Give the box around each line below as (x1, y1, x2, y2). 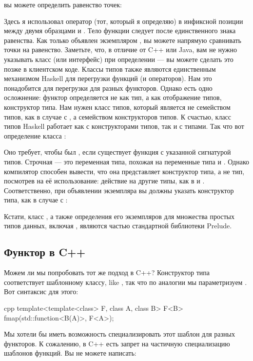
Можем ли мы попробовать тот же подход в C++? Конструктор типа (4, 267, 210, 278)
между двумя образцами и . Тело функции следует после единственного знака (4, 25, 236, 36)
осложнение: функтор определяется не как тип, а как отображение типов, (4, 92, 222, 102)
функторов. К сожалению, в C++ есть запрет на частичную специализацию (4, 338, 230, 348)
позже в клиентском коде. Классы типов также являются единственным (4, 63, 216, 74)
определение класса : (4, 130, 66, 140)
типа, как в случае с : (4, 195, 68, 205)
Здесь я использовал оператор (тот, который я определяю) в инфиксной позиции (4, 16, 243, 26)
